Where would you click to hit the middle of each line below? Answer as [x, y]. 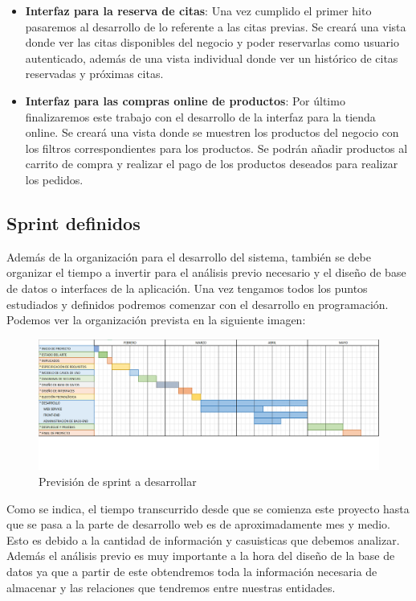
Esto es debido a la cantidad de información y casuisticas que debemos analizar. [203, 539]
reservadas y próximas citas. [94, 74]
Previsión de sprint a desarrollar [118, 482]
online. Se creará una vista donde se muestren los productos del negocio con [212, 132]
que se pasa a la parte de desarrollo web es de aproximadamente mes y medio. [199, 524]
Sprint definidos [73, 222]
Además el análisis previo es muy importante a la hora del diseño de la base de [201, 556]
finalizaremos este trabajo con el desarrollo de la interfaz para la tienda [200, 116]
